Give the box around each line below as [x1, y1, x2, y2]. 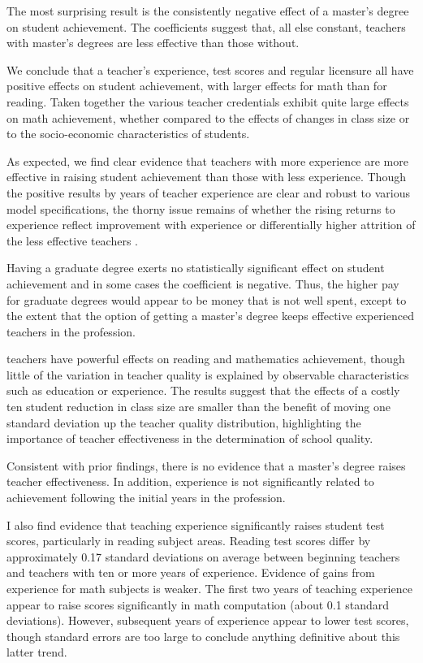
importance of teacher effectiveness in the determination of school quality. [6, 430, 373, 447]
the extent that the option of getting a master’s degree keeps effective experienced [6, 307, 414, 324]
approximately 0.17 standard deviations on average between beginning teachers [6, 548, 400, 565]
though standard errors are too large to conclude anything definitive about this [6, 627, 400, 644]
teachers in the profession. [6, 323, 136, 340]
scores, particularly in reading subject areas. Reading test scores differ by [6, 532, 371, 549]
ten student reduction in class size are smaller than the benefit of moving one [6, 398, 391, 415]
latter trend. [6, 643, 67, 661]
